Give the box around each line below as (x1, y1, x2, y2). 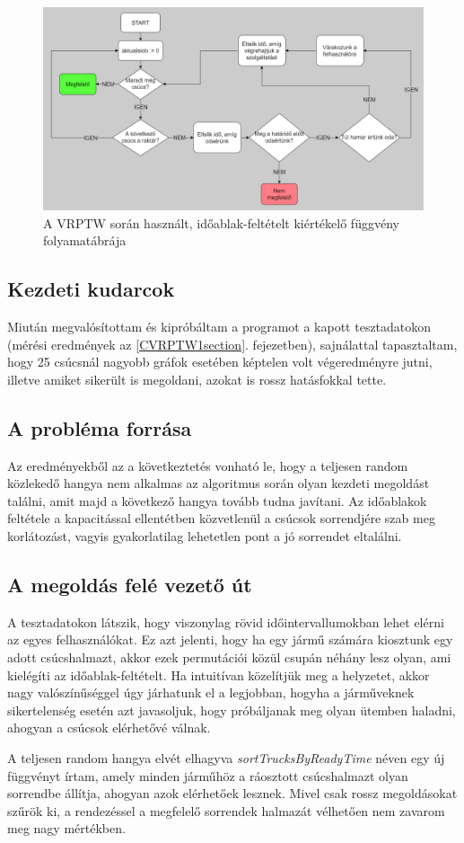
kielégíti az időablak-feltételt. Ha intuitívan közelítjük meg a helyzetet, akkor (7, 665, 430, 684)
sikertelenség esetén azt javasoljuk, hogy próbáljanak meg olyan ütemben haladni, (7, 700, 456, 719)
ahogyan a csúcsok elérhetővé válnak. (7, 718, 211, 737)
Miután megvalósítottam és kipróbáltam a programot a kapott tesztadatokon (7, 317, 432, 336)
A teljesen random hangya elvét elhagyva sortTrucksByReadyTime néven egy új (7, 748, 445, 767)
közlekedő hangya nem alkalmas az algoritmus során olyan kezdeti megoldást (7, 474, 430, 492)
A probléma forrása (7, 413, 192, 441)
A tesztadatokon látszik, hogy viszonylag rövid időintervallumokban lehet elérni (7, 612, 444, 631)
